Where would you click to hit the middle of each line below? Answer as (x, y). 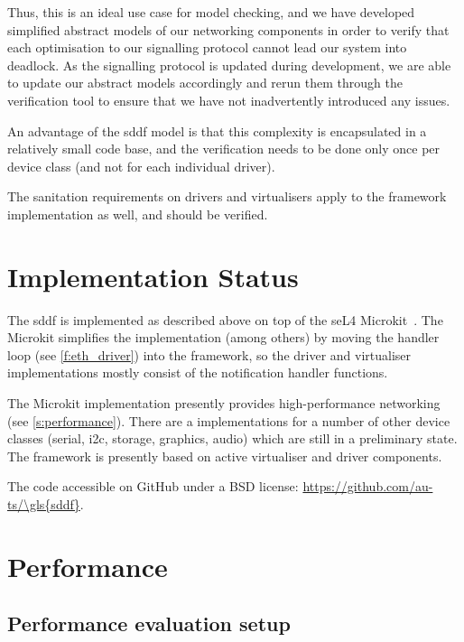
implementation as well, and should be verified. (138, 214)
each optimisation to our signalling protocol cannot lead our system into (207, 47)
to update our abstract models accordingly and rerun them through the (205, 83)
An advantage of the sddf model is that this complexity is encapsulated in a (217, 130)
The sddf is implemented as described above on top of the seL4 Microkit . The (225, 319)
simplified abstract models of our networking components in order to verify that (228, 29)
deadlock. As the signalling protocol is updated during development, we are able (229, 65)
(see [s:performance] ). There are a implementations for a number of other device (229, 420)
